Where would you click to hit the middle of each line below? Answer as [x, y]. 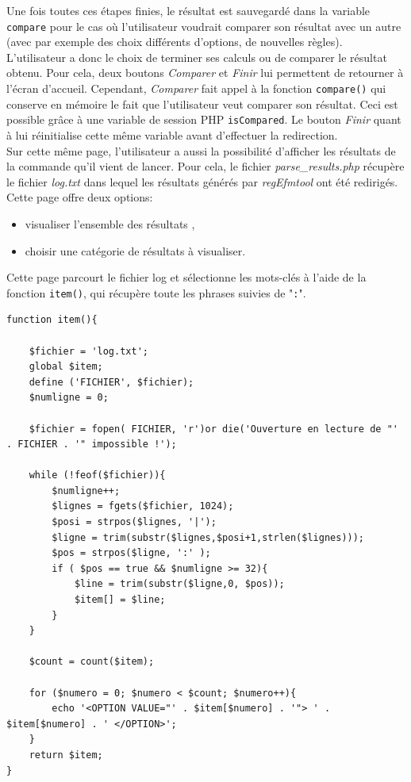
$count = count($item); [92, 662]
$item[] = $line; [120, 600]
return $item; [66, 755]
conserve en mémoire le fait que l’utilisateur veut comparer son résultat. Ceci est [202, 103]
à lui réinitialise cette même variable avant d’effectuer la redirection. [172, 134]
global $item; [66, 367]
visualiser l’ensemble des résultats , [110, 223]
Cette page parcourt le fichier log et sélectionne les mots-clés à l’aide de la [186, 277]
